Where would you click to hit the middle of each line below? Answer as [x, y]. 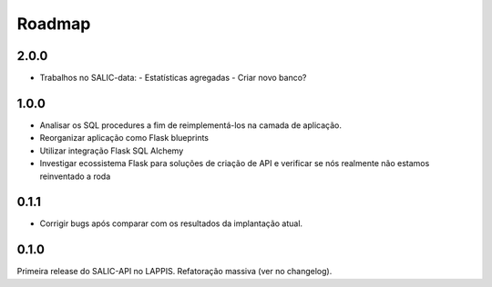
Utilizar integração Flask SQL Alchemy [112, 151]
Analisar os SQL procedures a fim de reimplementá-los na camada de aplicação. [190, 125]
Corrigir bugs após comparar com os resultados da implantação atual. [171, 223]
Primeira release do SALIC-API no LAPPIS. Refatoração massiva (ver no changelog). [174, 272]
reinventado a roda [75, 176]
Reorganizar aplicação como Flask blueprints [124, 138]
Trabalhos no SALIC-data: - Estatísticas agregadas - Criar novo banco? [173, 78]
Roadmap [54, 24]
